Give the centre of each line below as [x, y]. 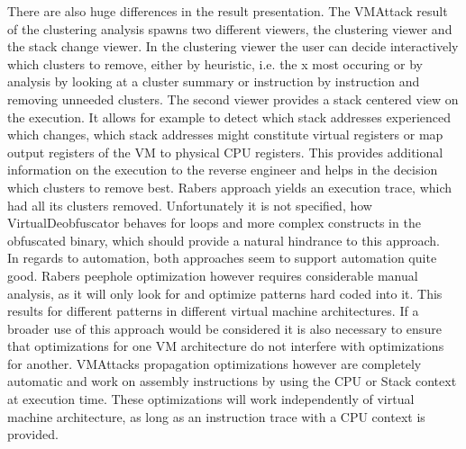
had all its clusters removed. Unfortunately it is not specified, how [190, 205]
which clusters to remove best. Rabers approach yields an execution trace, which [230, 187]
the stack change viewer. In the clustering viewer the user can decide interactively [233, 46]
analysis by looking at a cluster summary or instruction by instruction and [214, 81]
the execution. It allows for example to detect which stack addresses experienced [229, 117]
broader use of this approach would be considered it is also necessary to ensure [224, 328]
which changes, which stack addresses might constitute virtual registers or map [225, 135]
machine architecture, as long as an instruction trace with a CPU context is [216, 416]
